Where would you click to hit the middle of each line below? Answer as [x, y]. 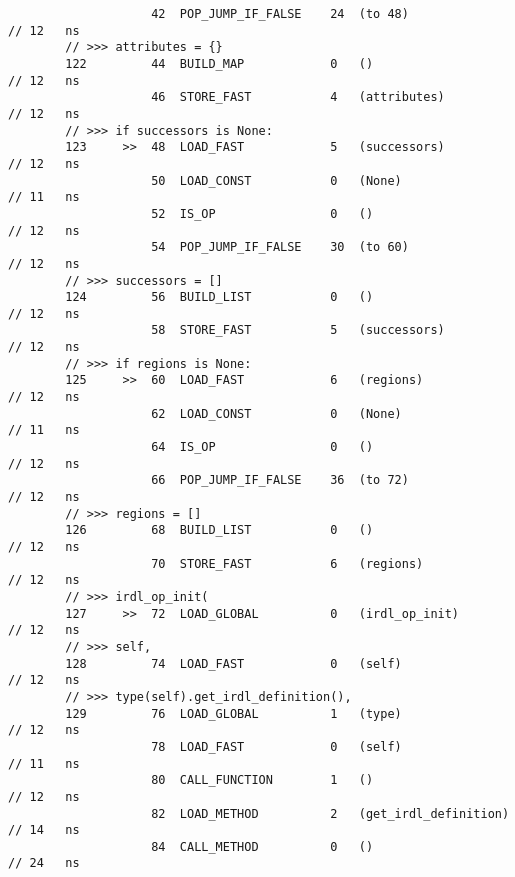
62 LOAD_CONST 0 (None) [276, 413]
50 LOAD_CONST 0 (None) [276, 180]
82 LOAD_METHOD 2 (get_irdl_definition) [330, 813]
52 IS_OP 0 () [262, 213]
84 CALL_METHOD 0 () [262, 846]
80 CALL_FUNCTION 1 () [262, 780]
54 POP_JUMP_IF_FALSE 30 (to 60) [280, 247]
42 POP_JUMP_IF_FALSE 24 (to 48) [280, 14]
